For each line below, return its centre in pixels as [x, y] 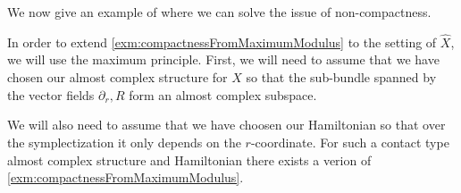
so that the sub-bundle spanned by [341, 77]
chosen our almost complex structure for [117, 77]
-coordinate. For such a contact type [350, 142]
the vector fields [51, 94]
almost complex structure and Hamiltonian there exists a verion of [189, 159]
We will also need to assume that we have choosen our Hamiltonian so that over [226, 125]
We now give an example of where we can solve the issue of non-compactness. [219, 12]
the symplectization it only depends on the [124, 142]
